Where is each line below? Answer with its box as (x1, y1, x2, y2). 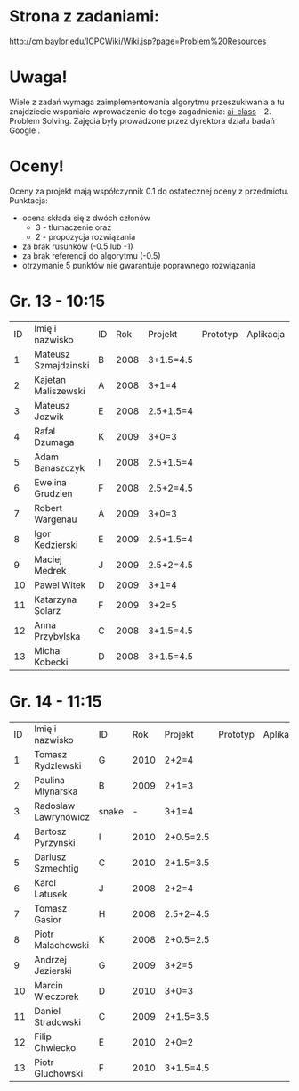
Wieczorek (34, 990, 79, 1003)
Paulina (34, 773, 65, 786)
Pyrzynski (34, 836, 76, 848)
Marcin (34, 979, 64, 991)
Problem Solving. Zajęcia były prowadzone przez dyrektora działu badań (9, 115, 276, 126)
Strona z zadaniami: (9, 6, 160, 27)
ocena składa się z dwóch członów (21, 212, 151, 223)
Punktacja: (9, 194, 48, 206)
